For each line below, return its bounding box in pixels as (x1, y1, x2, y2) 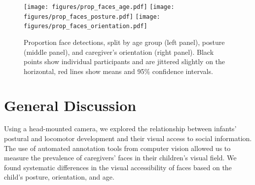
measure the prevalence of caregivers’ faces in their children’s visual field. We (4, 152, 237, 163)
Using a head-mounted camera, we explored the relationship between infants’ (4, 123, 237, 134)
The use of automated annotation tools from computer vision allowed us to (4, 143, 231, 153)
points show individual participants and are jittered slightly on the (24, 56, 225, 67)
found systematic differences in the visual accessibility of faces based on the (4, 162, 232, 172)
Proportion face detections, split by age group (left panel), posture (24, 37, 225, 47)
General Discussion (4, 95, 137, 115)
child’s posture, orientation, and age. (4, 172, 114, 182)
